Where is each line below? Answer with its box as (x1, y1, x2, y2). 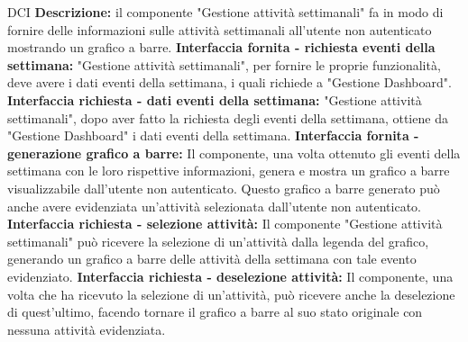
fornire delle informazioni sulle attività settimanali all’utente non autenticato (7, 20, 432, 39)
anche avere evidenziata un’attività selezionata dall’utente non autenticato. (7, 196, 422, 215)
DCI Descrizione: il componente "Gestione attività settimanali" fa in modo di (7, 3, 444, 21)
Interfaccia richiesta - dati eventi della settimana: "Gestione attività (7, 90, 422, 109)
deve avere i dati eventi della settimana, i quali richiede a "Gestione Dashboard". (7, 73, 452, 92)
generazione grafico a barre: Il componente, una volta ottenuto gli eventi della (7, 143, 461, 162)
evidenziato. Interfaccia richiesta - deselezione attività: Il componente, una (7, 266, 454, 285)
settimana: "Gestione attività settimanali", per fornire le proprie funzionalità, (7, 55, 441, 74)
